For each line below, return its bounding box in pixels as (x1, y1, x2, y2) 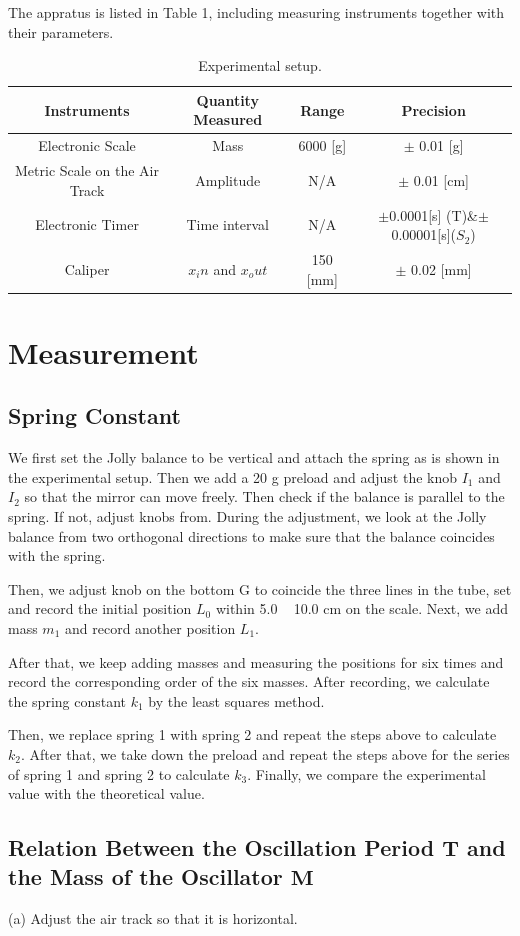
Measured (193, 109, 263, 130)
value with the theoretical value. (8, 783, 205, 804)
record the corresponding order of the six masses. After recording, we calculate (8, 671, 490, 692)
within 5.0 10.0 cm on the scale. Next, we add (215, 598, 509, 619)
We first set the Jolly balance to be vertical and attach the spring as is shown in (8, 447, 500, 468)
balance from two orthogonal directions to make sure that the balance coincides (8, 525, 495, 546)
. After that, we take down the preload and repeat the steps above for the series (20, 743, 510, 764)
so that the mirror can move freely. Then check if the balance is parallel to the (24, 486, 505, 507)
